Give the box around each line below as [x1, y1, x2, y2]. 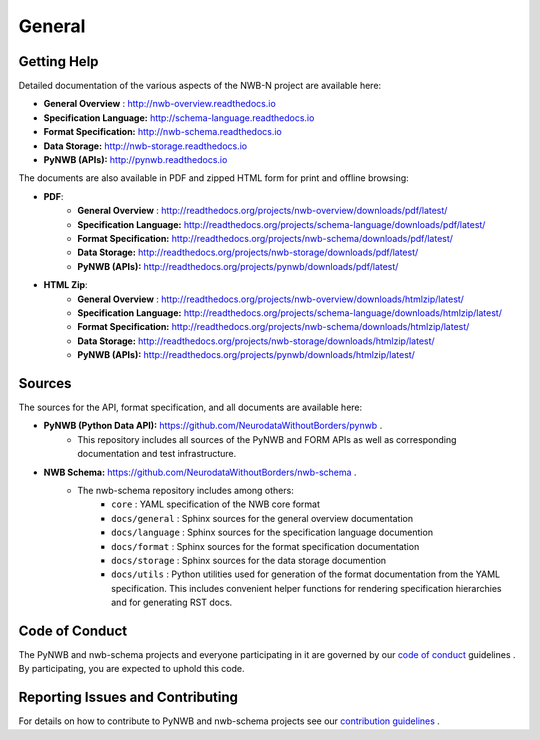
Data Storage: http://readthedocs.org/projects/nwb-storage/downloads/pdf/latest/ [77, 246, 419, 259]
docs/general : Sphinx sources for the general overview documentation [111, 512, 414, 524]
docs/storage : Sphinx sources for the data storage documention [111, 554, 387, 566]
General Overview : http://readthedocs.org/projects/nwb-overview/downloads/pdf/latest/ [77, 205, 448, 217]
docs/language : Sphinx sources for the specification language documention [111, 526, 434, 539]
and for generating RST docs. [111, 596, 233, 609]
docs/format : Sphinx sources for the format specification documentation [111, 540, 420, 552]
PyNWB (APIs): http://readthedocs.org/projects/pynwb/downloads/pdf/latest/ [77, 260, 399, 272]
